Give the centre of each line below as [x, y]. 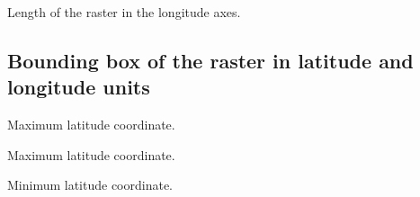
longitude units [79, 87]
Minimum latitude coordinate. [90, 185]
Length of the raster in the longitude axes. [124, 12]
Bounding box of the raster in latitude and [210, 60]
